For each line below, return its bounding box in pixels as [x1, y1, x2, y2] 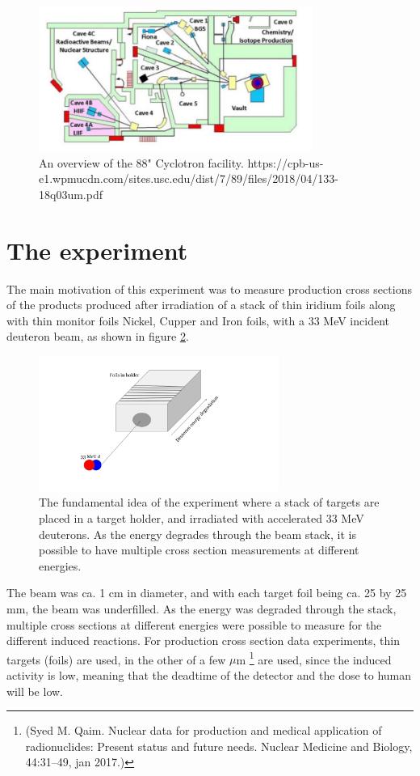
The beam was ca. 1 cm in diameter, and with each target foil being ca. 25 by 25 [6, 584, 407, 601]
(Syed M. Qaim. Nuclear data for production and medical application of [25, 722, 382, 739]
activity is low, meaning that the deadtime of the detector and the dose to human [6, 667, 412, 684]
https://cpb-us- [247, 154, 324, 171]
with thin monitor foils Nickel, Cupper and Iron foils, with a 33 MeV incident [6, 312, 389, 329]
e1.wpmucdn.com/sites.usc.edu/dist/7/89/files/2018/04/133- [39, 170, 338, 187]
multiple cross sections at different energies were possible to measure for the [6, 616, 382, 633]
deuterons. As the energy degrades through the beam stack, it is [39, 525, 356, 542]
